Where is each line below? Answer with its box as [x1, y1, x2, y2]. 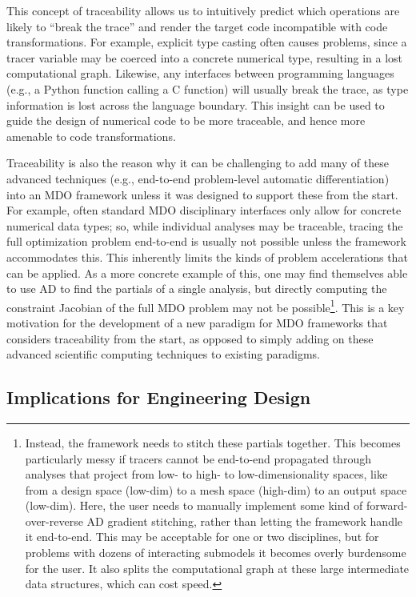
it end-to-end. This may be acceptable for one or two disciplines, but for [25, 528, 379, 545]
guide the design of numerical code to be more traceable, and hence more [6, 112, 366, 129]
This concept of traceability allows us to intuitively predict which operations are [6, 2, 400, 18]
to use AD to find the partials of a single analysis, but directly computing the [6, 280, 387, 297]
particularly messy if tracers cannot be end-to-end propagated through [25, 450, 371, 467]
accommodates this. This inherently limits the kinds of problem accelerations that [6, 248, 408, 265]
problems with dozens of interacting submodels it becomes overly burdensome [25, 544, 406, 561]
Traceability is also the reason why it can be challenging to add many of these [6, 154, 389, 171]
